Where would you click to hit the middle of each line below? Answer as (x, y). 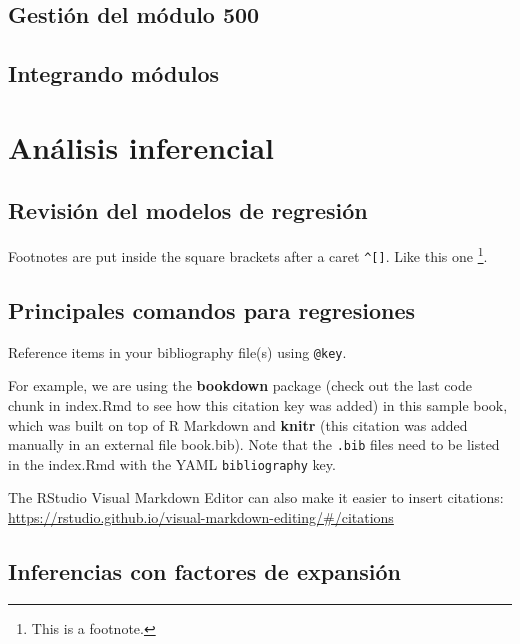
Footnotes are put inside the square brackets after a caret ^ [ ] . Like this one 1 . (248, 254)
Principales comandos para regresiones (211, 309)
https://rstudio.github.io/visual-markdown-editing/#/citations (201, 517)
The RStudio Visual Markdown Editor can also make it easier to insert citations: (256, 497)
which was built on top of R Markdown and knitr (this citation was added (238, 424)
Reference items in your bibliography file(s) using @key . (177, 351)
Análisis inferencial (141, 146)
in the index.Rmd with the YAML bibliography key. (172, 463)
